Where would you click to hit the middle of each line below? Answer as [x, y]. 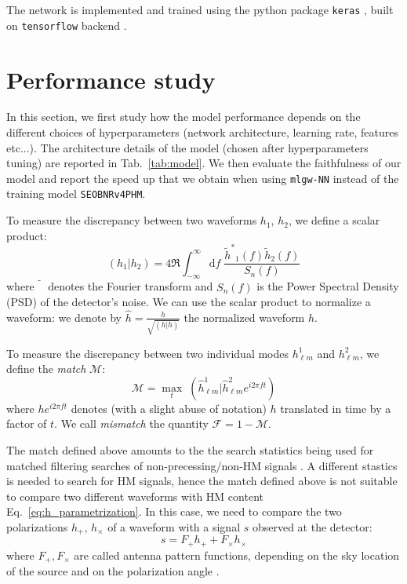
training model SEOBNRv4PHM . [76, 193]
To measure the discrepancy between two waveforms [132, 220]
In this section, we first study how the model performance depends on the [184, 117]
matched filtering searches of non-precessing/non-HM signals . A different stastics [202, 465]
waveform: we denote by [64, 317]
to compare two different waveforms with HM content [135, 496]
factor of [27, 423]
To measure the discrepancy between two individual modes [148, 353]
